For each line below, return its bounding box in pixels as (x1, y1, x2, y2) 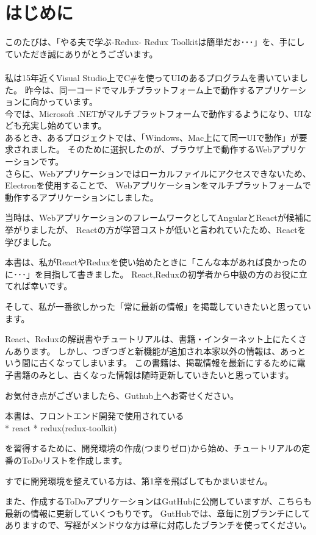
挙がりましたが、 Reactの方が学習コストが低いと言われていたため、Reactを (5, 223, 306, 236)
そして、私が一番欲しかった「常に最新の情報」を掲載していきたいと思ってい (5, 300, 311, 312)
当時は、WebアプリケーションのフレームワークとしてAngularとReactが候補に (5, 211, 312, 224)
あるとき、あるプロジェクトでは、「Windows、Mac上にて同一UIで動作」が (5, 131, 299, 143)
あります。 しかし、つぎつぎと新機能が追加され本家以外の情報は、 (13, 344, 281, 357)
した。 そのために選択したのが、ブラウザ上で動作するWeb (38, 143, 272, 156)
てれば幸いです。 (5, 279, 73, 292)
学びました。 (5, 235, 56, 248)
